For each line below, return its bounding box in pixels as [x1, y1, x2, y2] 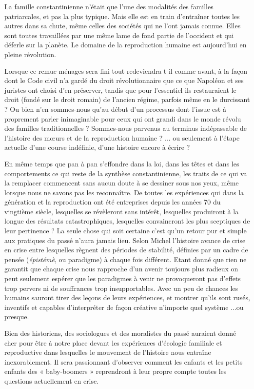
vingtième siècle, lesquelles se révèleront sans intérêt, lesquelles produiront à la [4, 206, 239, 216]
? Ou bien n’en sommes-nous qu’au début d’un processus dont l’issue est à [4, 103, 226, 114]
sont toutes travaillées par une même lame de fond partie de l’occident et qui [4, 30, 234, 40]
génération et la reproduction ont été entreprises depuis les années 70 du [4, 197, 221, 207]
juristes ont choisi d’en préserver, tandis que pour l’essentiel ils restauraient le [4, 84, 236, 95]
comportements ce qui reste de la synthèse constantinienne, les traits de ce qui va [4, 168, 247, 178]
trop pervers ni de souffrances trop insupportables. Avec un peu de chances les [4, 283, 238, 293]
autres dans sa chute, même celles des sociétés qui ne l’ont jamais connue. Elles [4, 20, 241, 31]
